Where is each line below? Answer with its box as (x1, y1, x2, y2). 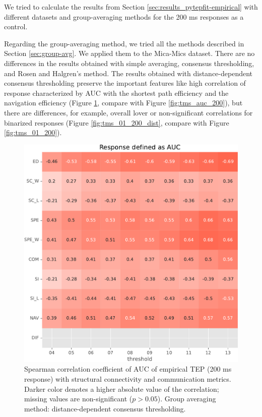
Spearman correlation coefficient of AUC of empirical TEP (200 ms (24, 364, 232, 374)
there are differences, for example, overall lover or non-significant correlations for (4, 107, 253, 117)
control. (4, 21, 28, 32)
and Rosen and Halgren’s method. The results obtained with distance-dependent (4, 68, 253, 78)
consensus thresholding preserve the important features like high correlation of (4, 78, 246, 88)
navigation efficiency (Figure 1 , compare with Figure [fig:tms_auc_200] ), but (4, 97, 243, 108)
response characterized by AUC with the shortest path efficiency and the (4, 87, 229, 98)
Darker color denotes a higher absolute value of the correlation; (24, 383, 219, 394)
